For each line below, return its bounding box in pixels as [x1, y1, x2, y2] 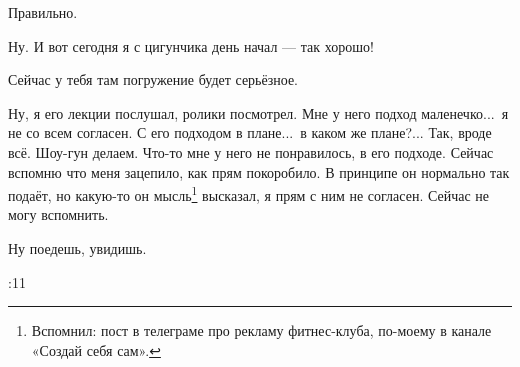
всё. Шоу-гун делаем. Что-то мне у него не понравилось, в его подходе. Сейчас [8, 141, 494, 162]
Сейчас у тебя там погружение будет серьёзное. [8, 69, 298, 90]
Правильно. [8, 2, 78, 22]
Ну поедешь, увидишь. [8, 238, 147, 258]
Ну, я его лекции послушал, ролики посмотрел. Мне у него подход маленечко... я [8, 102, 509, 123]
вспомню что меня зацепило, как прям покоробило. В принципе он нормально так [8, 161, 510, 182]
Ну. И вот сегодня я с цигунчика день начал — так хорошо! [8, 35, 374, 56]
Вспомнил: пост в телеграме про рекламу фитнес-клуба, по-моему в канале [31, 320, 492, 341]
